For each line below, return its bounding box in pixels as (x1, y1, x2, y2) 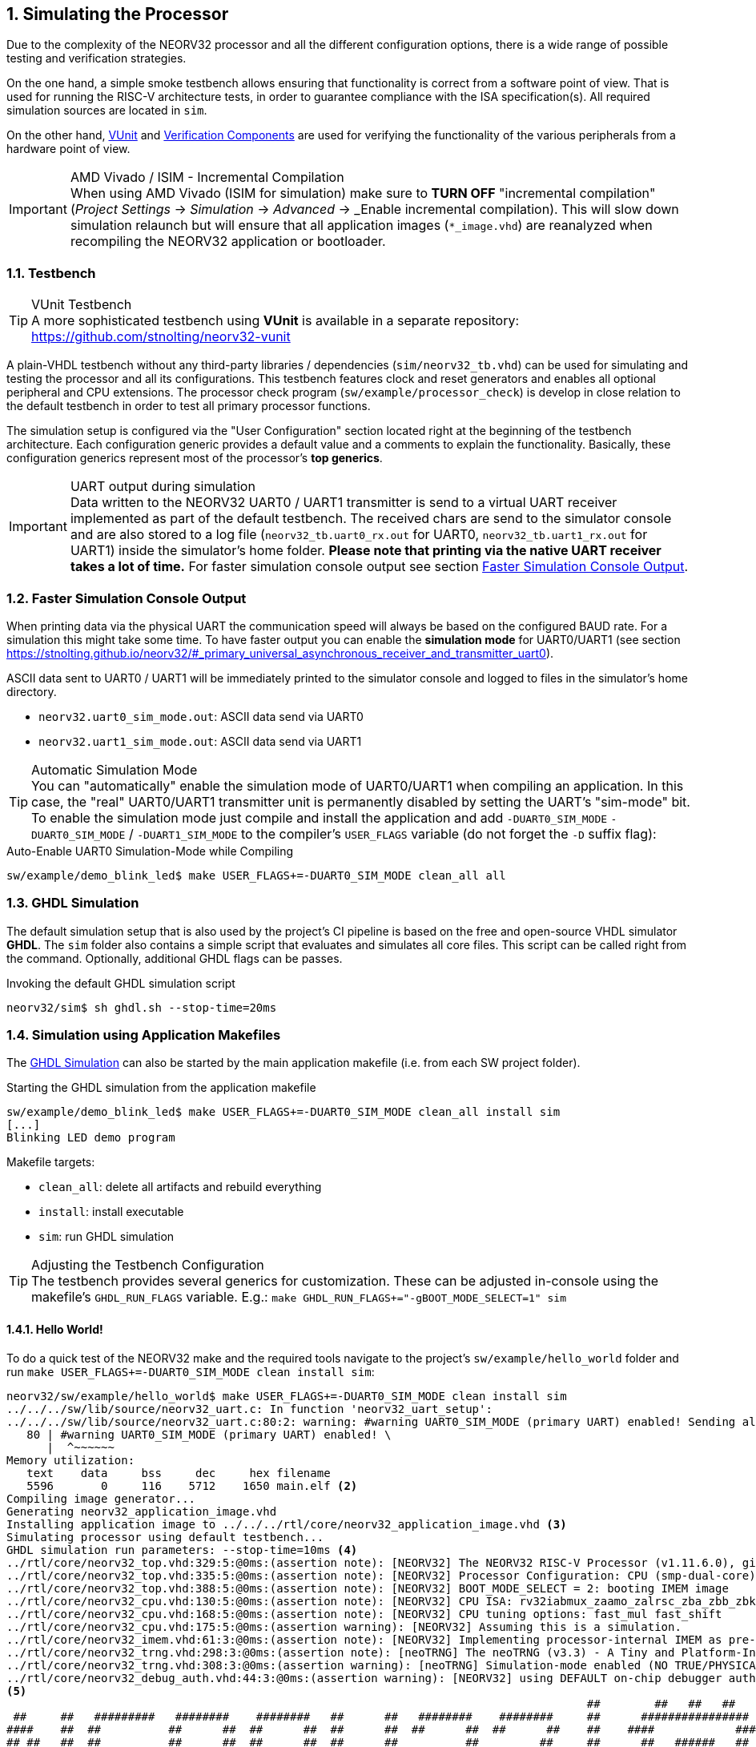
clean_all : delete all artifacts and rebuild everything (38, 1180, 322, 1194)
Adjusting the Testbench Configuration (31, 1257, 264, 1274)
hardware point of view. (6, 142, 131, 156)
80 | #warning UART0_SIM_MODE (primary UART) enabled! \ (26, 1427, 392, 1441)
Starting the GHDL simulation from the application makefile (6, 1081, 316, 1095)
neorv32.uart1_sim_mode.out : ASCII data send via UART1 (38, 734, 362, 748)
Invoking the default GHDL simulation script (6, 976, 235, 990)
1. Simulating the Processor (6, 4, 229, 24)
